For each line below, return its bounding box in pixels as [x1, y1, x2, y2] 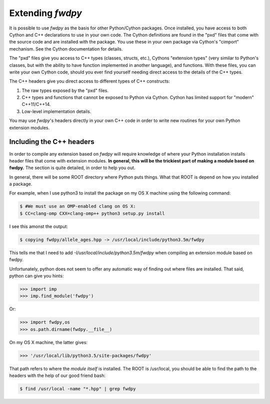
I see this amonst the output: [9, 223, 68, 229]
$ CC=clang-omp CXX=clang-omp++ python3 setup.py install [19, 210, 165, 216]
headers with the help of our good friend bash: [9, 372, 106, 378]
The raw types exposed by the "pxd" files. [21, 87, 108, 93]
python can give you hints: [9, 272, 64, 278]
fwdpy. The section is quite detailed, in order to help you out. [9, 165, 135, 171]
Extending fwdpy [9, 7, 82, 18]
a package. [9, 181, 32, 187]
